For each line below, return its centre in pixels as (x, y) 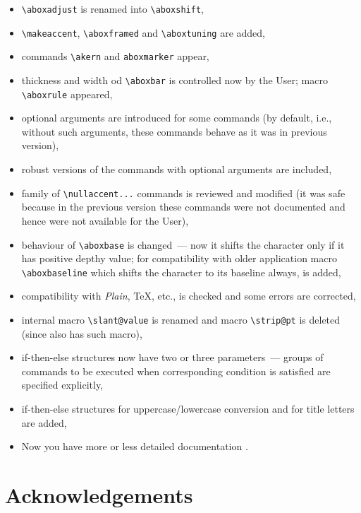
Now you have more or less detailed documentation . (135, 446)
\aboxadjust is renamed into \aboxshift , (112, 8)
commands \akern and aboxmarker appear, (115, 56)
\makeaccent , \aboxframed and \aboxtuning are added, (143, 32)
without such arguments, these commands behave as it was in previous (174, 131)
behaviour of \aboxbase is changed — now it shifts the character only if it (183, 244)
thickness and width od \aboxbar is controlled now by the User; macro (175, 79)
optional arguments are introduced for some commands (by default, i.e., (177, 118)
